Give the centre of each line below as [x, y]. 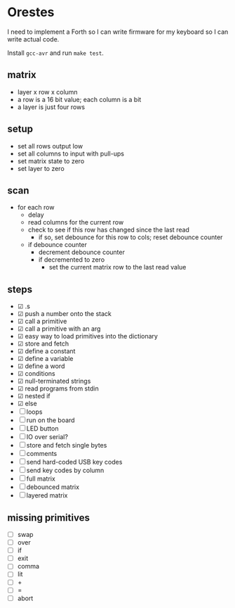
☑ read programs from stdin [58, 388]
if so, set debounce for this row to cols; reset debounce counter [130, 237]
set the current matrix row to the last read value [117, 267]
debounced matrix [53, 487]
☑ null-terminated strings [54, 381]
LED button [42, 429]
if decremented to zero [72, 260]
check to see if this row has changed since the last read [108, 230]
